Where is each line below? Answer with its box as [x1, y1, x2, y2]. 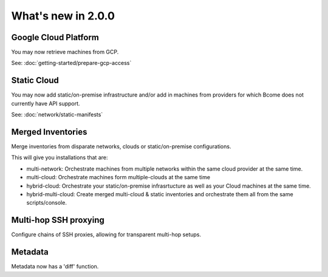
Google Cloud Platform [11, 32, 100, 43]
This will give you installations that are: [11, 154, 108, 161]
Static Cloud [11, 75, 59, 86]
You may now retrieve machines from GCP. [11, 49, 119, 56]
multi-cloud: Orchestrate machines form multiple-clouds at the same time [26, 174, 211, 181]
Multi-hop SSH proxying [11, 215, 104, 225]
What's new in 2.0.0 [11, 9, 115, 22]
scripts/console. [26, 199, 67, 207]
